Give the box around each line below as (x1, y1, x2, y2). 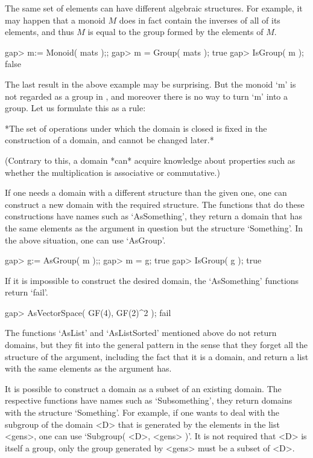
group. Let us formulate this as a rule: (5, 102, 146, 114)
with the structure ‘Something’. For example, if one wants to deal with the (5, 406, 280, 419)
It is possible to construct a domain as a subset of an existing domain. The (5, 382, 282, 395)
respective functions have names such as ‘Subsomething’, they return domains (5, 394, 292, 407)
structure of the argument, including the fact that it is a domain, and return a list (5, 350, 309, 363)
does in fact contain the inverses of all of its (119, 13, 280, 26)
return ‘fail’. (5, 286, 48, 298)
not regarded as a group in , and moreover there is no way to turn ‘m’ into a (5, 89, 288, 102)
